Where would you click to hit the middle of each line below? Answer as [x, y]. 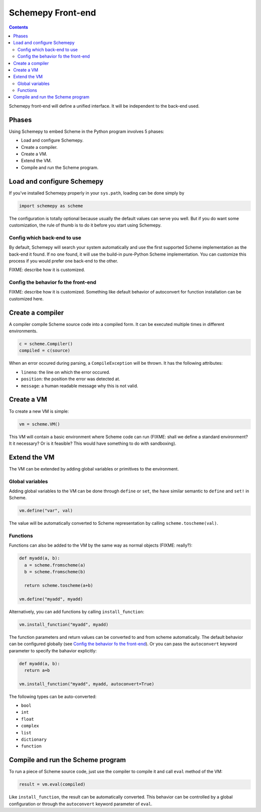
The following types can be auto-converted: [53, 697]
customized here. [26, 299]
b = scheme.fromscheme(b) [55, 572]
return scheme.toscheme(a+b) [59, 585]
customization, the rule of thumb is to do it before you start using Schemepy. [85, 225]
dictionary [34, 739]
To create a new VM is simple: [39, 411]
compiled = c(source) [45, 351]
